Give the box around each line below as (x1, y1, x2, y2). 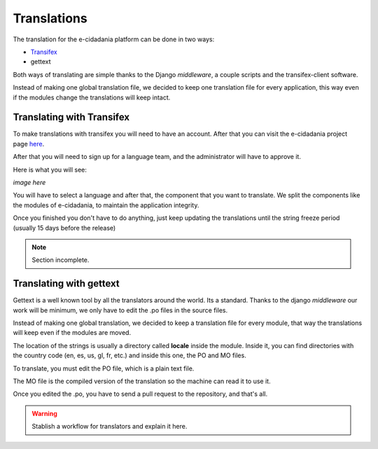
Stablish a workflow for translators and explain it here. (31, 422, 188, 431)
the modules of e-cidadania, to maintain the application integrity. (13, 200, 199, 209)
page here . (13, 139, 45, 148)
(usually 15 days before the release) (13, 223, 116, 232)
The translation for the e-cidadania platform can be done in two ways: (13, 35, 215, 43)
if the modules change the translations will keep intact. (13, 93, 171, 102)
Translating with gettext (13, 277, 120, 290)
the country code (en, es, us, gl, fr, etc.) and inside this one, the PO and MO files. (13, 351, 246, 360)
